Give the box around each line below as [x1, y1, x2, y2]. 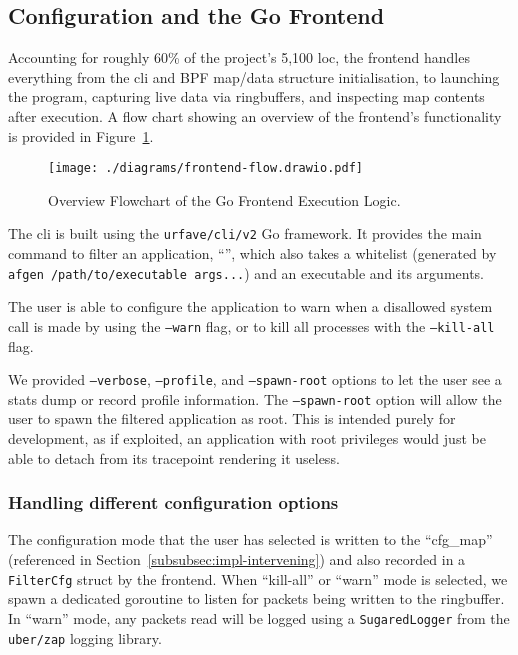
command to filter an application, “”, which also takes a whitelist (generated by [8, 243, 497, 264]
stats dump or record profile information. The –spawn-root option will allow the [8, 388, 502, 409]
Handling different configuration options [8, 490, 339, 515]
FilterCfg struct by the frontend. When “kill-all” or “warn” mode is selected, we [8, 568, 508, 589]
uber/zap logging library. [8, 627, 162, 648]
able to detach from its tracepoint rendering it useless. [8, 447, 340, 468]
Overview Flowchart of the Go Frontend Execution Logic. [48, 189, 401, 210]
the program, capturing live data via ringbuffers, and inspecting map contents [8, 86, 485, 107]
